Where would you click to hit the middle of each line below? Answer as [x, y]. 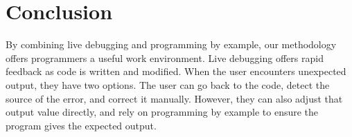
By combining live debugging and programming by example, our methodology [171, 44]
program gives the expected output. [81, 125]
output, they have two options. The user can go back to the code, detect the [168, 84]
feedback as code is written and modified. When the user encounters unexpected [176, 71]
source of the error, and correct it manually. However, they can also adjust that [174, 98]
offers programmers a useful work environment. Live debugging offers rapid [165, 57]
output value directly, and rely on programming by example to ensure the [162, 112]
